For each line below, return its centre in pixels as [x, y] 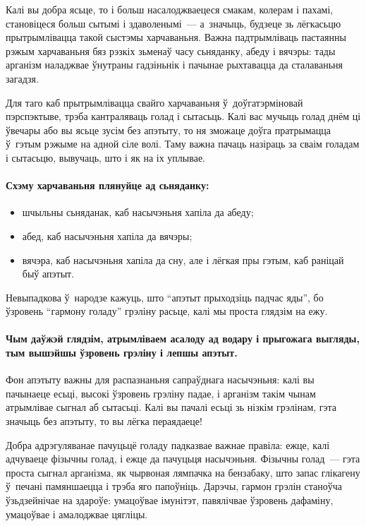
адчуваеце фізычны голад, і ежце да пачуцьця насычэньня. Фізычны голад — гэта [183, 459]
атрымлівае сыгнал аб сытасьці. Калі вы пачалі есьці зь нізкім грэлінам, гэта [171, 407]
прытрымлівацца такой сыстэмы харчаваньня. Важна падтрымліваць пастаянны [176, 37]
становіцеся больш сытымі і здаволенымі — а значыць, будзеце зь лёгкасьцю [173, 23]
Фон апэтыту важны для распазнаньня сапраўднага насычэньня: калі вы [160, 379]
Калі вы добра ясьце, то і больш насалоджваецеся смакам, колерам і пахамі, [170, 9]
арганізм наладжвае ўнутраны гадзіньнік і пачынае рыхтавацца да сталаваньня [174, 65]
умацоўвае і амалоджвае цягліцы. [77, 514]
